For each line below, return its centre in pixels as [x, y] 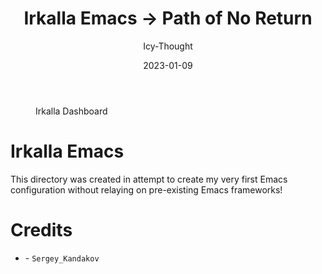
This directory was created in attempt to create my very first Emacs [149, 179]
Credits [41, 230]
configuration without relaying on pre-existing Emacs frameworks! [146, 189]
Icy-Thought [168, 46]
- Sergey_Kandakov [62, 258]
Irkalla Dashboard [71, 111]
